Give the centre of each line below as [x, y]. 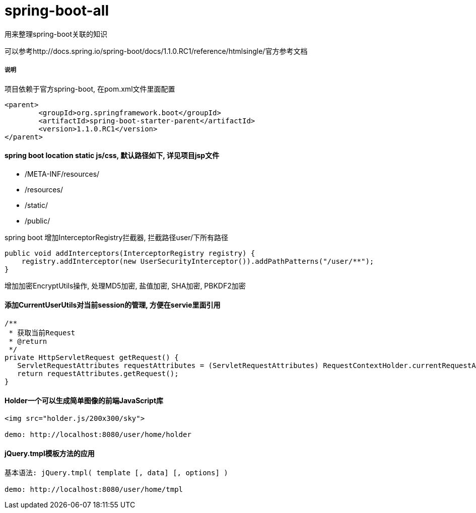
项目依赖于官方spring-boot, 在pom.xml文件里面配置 [90, 89]
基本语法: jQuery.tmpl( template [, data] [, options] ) [116, 473]
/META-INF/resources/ [62, 174]
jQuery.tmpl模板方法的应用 [50, 453]
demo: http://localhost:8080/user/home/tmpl [94, 490]
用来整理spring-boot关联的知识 [56, 34]
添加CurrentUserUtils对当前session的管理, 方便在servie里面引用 [113, 305]
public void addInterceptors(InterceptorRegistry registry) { [130, 253]
